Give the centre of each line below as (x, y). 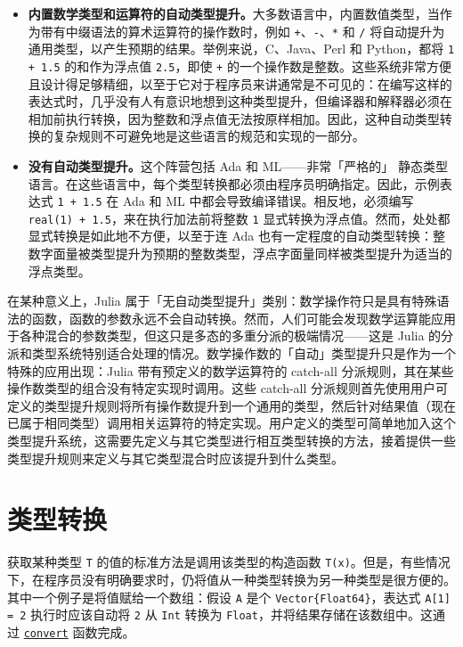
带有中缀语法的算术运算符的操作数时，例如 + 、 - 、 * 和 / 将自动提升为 (243, 31)
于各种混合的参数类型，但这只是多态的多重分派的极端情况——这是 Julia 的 (224, 336)
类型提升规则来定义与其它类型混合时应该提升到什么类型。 (175, 458)
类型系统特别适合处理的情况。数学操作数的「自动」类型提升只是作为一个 (244, 353)
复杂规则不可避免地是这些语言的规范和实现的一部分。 (209, 136)
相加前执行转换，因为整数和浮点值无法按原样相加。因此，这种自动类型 (234, 118)
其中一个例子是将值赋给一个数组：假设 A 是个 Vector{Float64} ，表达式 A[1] (229, 597)
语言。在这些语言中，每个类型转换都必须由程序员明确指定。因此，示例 (234, 183)
